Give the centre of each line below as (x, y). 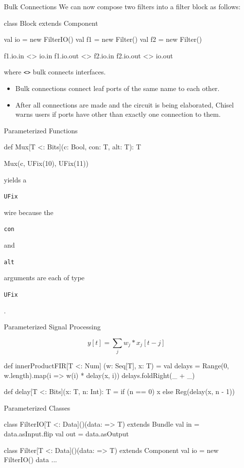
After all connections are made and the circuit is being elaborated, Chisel (124, 104)
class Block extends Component (51, 23)
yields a (15, 179)
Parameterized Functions (41, 130)
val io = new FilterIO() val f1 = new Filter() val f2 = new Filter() (103, 39)
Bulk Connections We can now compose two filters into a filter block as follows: (122, 6)
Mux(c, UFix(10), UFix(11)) (46, 163)
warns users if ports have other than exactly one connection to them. (118, 114)
